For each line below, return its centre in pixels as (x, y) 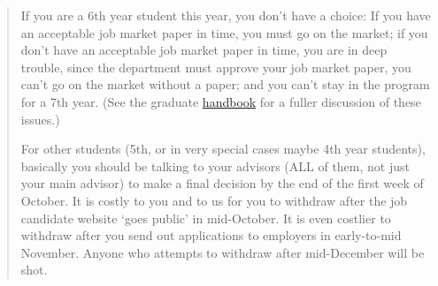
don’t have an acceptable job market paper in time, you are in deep (204, 50)
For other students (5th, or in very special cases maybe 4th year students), (223, 149)
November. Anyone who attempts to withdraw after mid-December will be (223, 252)
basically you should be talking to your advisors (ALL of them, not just (215, 166)
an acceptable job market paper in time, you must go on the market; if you (224, 32)
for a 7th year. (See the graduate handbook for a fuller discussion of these (221, 101)
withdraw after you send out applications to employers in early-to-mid (211, 235)
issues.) (40, 119)
